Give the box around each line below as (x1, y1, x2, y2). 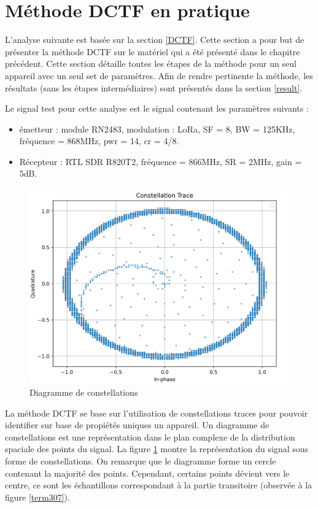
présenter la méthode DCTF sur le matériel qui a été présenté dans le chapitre (5, 45, 300, 58)
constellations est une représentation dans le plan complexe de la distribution (5, 430, 295, 443)
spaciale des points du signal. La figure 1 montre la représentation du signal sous (5, 442, 309, 455)
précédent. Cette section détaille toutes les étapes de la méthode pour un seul (5, 57, 297, 70)
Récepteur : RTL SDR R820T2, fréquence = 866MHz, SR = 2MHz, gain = (19, 155, 302, 167)
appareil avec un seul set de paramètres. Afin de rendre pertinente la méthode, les (5, 69, 313, 82)
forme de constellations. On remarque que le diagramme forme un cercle (5, 455, 276, 468)
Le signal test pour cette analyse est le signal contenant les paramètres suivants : (5, 102, 309, 115)
